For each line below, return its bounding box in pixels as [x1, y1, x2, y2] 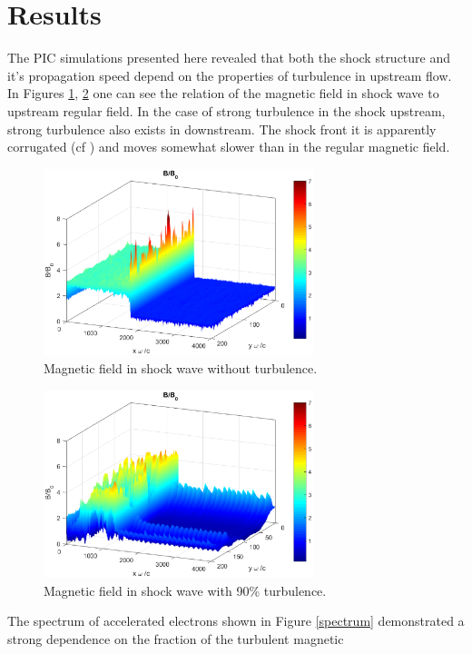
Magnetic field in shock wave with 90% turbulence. [44, 580, 327, 599]
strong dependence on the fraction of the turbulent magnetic [7, 629, 344, 648]
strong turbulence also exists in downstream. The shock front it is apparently [7, 119, 437, 138]
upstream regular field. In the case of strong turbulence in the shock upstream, [7, 101, 446, 120]
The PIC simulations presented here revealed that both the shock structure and [7, 48, 451, 67]
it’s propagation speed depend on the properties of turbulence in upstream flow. [7, 65, 452, 84]
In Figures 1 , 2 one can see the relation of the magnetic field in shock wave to [7, 84, 439, 103]
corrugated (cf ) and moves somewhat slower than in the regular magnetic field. [7, 137, 450, 156]
